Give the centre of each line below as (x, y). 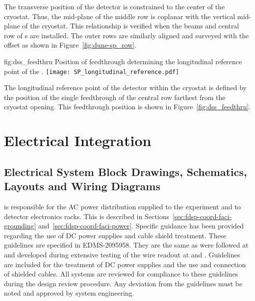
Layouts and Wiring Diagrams (82, 186)
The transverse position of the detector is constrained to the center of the (115, 6)
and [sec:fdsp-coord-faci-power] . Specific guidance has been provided (141, 226)
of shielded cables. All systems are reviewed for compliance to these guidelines (121, 274)
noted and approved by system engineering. (69, 293)
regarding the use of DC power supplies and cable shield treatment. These (115, 235)
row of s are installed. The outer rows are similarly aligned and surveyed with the (127, 35)
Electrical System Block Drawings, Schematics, (126, 171)
